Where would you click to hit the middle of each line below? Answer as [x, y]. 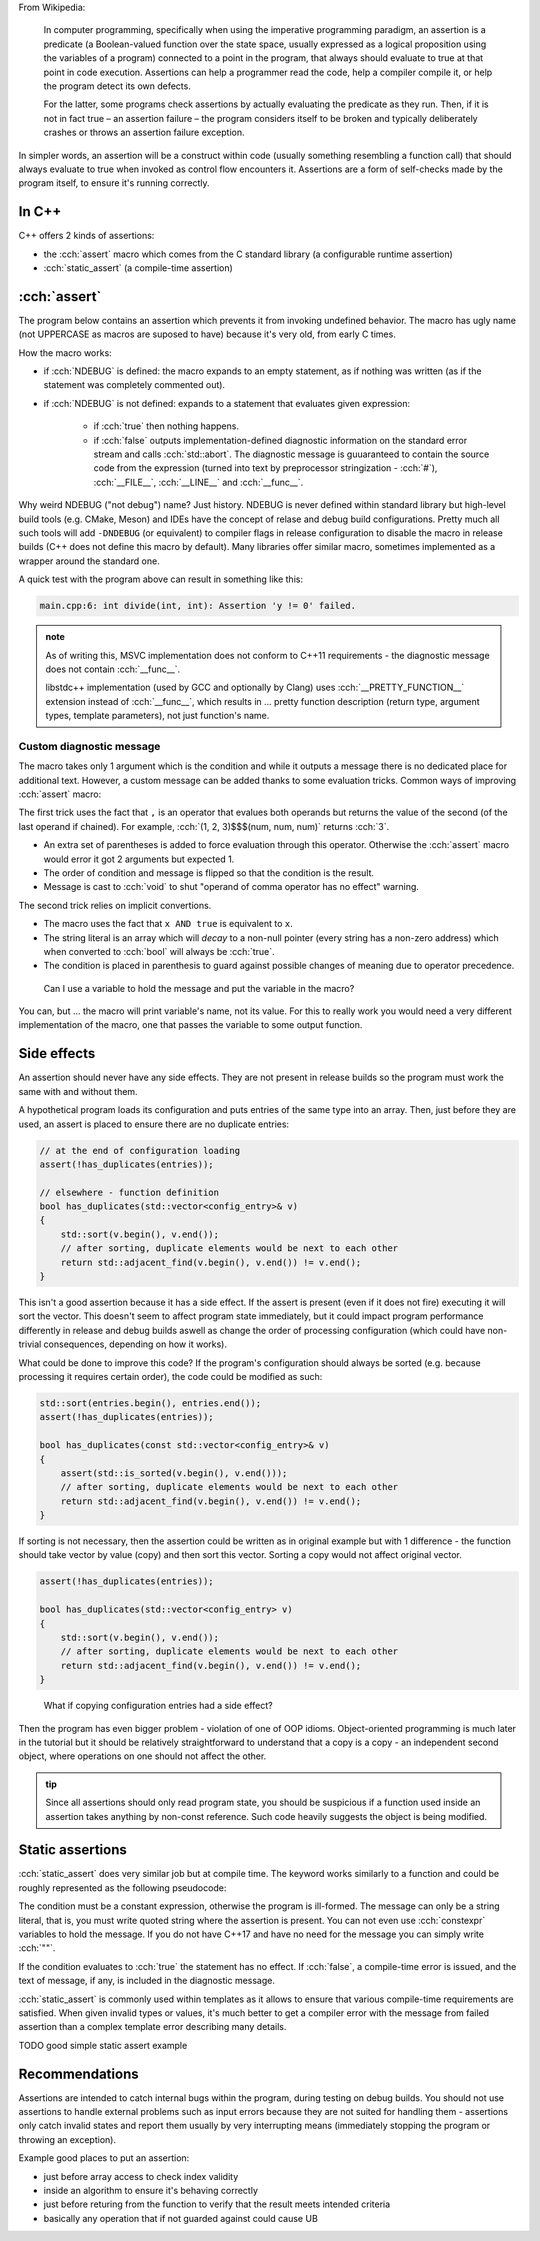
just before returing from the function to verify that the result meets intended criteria [217, 2204]
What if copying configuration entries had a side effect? [158, 1706]
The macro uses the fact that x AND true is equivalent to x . [168, 924]
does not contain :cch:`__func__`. [113, 669]
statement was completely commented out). [134, 385]
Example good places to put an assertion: [104, 2158]
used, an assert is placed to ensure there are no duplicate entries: [154, 1124]
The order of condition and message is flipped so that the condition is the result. [209, 872]
